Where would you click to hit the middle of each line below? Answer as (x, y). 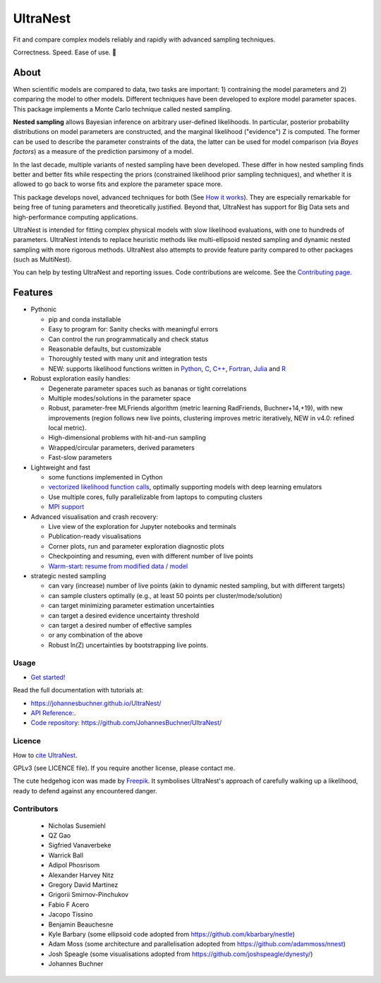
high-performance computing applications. (75, 217)
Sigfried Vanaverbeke (80, 845)
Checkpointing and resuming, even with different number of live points (151, 556)
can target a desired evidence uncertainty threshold (124, 615)
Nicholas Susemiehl (77, 826)
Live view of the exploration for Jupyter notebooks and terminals (142, 526)
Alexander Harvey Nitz (81, 875)
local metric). (67, 428)
